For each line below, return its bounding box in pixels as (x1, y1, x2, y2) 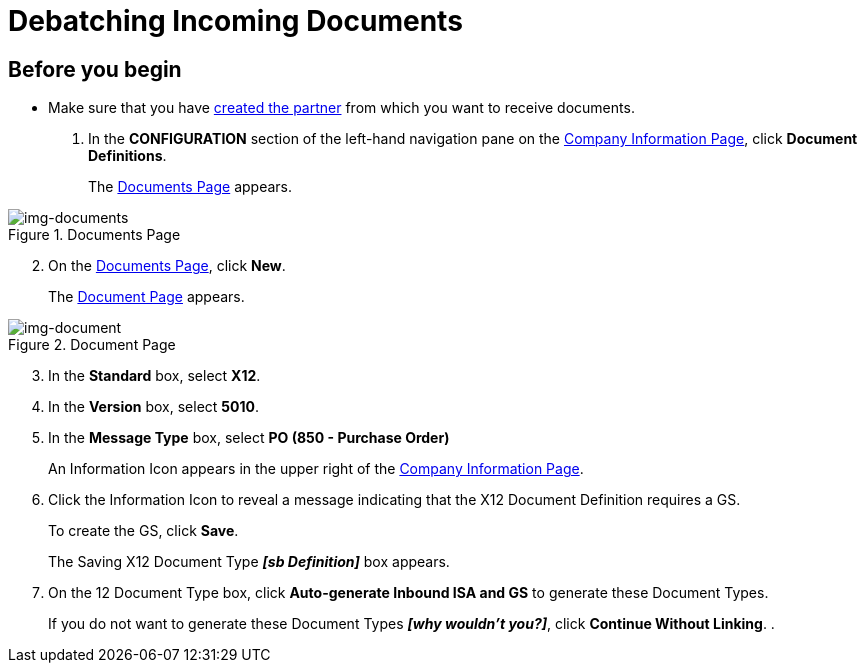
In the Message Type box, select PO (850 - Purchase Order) (48, 429, 450, 447)
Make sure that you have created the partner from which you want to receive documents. (48, 99, 635, 117)
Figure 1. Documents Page (8, 226, 181, 244)
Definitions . (88, 147, 167, 165)
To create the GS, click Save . (48, 522, 239, 540)
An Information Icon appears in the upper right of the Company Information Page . (48, 460, 584, 478)
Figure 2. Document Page (8, 336, 176, 354)
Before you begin (8, 56, 182, 82)
